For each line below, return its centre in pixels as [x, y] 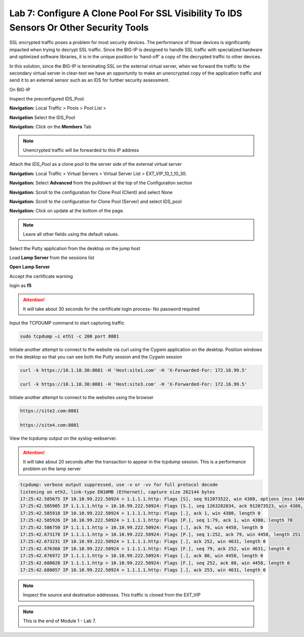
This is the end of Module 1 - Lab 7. [60, 621]
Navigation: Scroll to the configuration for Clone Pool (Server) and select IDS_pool [96, 201]
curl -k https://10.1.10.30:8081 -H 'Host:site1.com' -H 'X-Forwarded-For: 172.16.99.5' [134, 370]
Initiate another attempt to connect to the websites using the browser [82, 398]
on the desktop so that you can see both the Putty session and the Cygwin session [96, 357]
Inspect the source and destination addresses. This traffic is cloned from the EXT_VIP [112, 595]
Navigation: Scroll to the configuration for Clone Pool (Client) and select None [91, 192]
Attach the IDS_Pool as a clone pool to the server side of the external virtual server [96, 164]
